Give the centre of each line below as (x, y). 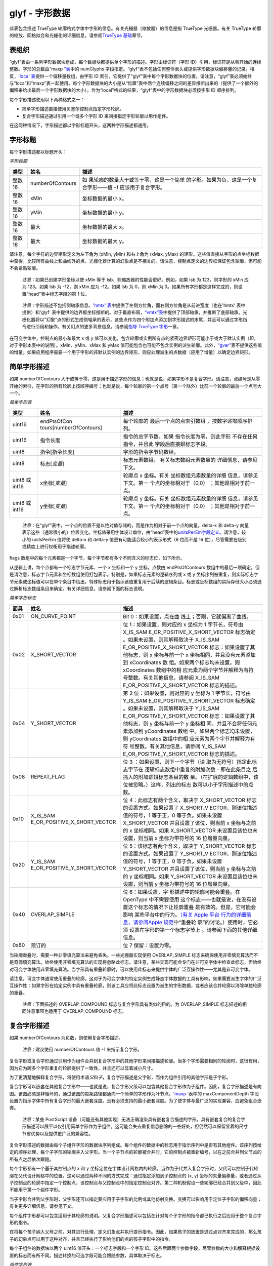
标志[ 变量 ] (52, 463)
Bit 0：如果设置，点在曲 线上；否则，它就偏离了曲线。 (187, 616)
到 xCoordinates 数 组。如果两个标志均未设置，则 (181, 662)
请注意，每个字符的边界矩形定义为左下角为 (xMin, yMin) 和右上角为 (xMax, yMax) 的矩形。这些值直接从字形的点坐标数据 (134, 254)
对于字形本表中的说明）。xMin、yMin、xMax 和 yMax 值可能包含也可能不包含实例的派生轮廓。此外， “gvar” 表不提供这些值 (136, 345)
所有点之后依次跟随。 (32, 1159)
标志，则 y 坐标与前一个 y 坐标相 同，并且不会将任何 (190, 723)
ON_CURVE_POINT (53, 616)
